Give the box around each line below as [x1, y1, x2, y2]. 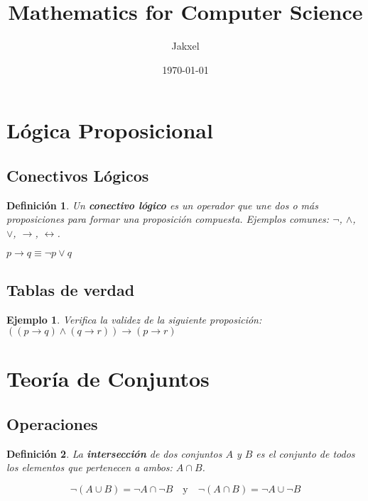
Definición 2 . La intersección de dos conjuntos [6, 446, 222, 461]
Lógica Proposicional [6, 116, 213, 145]
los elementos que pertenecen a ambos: [6, 460, 173, 475]
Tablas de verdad [6, 278, 135, 300]
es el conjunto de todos [256, 446, 355, 461]
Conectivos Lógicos [6, 164, 149, 186]
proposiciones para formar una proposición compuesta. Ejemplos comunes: [6, 211, 330, 226]
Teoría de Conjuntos [6, 364, 210, 393]
